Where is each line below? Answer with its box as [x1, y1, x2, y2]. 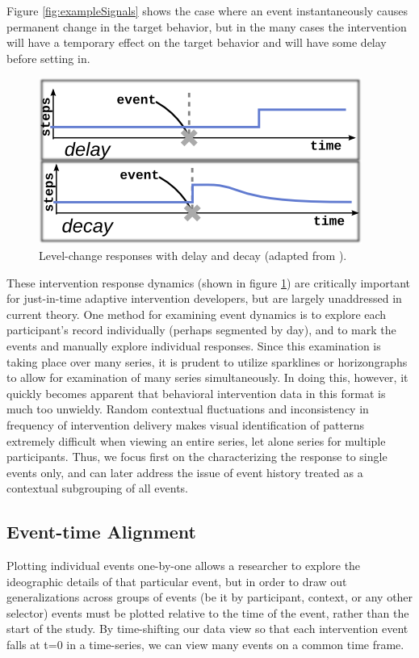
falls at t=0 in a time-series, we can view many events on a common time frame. [6, 636, 404, 653]
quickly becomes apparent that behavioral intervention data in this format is [6, 384, 386, 401]
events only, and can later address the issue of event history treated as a [6, 463, 363, 480]
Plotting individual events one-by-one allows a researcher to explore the [6, 557, 361, 574]
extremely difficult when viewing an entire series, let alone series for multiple [6, 432, 386, 449]
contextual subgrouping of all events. [6, 480, 188, 497]
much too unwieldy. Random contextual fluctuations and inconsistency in [6, 400, 369, 417]
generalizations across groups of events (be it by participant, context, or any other [6, 589, 413, 606]
